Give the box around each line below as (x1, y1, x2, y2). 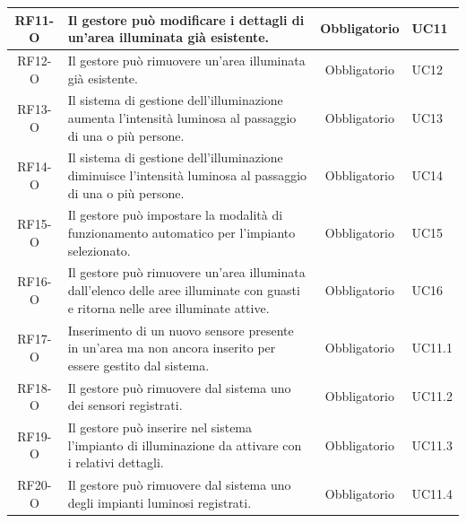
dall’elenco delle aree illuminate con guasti (67, 281, 300, 300)
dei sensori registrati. (67, 396, 183, 414)
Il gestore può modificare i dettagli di (67, 10, 305, 29)
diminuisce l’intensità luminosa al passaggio (67, 166, 307, 184)
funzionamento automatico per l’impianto (67, 223, 296, 242)
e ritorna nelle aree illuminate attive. (67, 298, 270, 317)
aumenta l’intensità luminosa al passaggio (67, 108, 297, 126)
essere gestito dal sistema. (67, 355, 210, 374)
